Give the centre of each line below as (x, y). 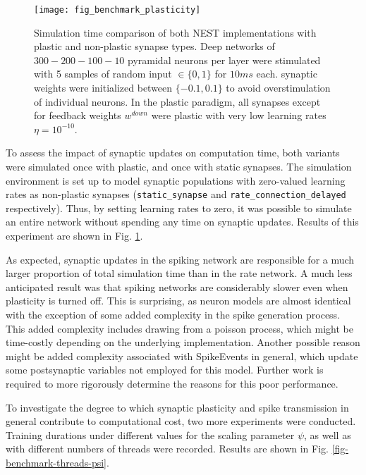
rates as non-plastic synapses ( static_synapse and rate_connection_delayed (176, 194)
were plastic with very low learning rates (239, 115)
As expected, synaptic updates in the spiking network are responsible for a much (180, 259)
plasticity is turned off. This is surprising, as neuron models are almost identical (178, 301)
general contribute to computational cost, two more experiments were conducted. (181, 421)
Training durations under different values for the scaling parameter (150, 434)
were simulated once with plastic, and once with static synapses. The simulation (179, 166)
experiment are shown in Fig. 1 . (74, 236)
